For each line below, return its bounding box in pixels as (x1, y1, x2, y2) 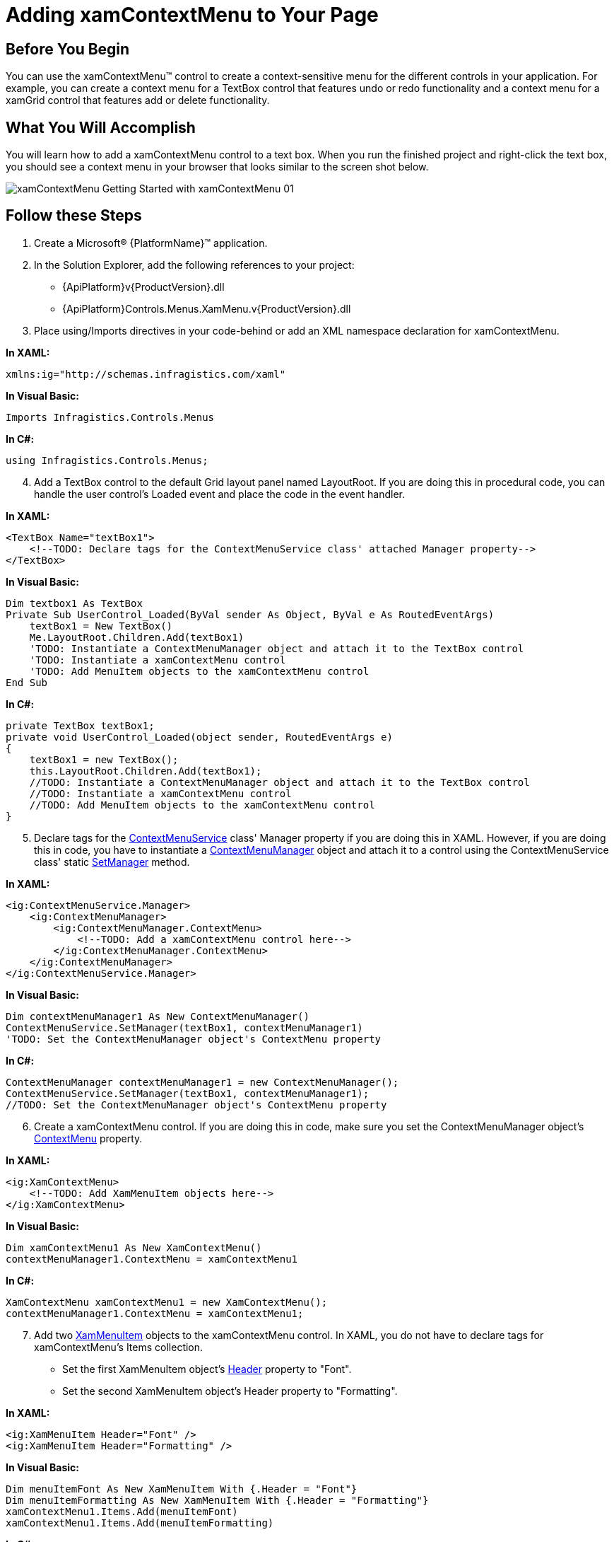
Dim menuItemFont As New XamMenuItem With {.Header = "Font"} (6, 1483, 358, 1495)
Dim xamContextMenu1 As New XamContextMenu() (6, 1241, 262, 1253)
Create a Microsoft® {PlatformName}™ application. (34, 236, 268, 249)
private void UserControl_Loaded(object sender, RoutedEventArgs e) (6, 731, 393, 743)
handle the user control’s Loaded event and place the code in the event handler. (34, 487, 405, 500)
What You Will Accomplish (6, 118, 196, 137)
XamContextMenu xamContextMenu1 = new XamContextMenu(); (6, 1296, 328, 1308)
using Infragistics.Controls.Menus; (6, 454, 208, 466)
